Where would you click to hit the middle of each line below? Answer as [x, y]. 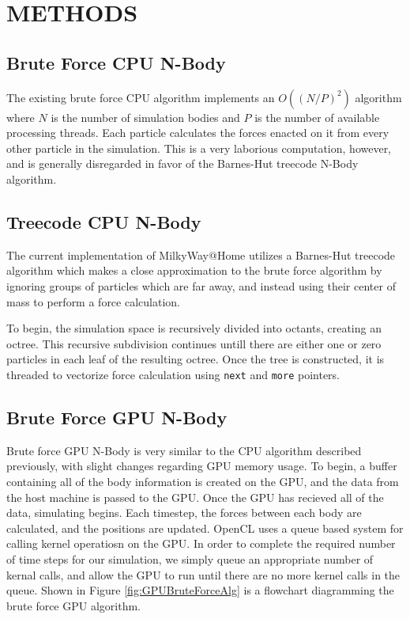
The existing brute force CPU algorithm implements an [141, 97]
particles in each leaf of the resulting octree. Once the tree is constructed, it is [196, 359]
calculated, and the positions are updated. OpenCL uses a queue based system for [205, 528]
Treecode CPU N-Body [104, 221]
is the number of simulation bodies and [145, 117]
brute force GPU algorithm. [73, 605]
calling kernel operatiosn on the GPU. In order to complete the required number [201, 543]
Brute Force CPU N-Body [116, 62]
